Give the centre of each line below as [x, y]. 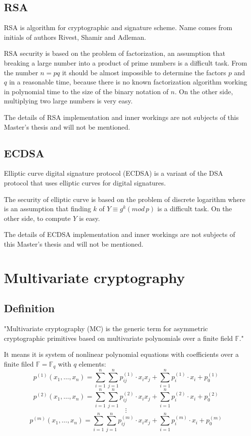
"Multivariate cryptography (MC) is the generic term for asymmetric [106, 328]
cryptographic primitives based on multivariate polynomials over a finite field [118, 338]
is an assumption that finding [47, 209]
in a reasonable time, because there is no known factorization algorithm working [128, 82]
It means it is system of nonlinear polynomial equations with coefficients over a [121, 354]
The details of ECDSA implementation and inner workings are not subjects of [120, 234]
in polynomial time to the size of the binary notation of [86, 91]
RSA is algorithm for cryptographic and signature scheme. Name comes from [118, 27]
